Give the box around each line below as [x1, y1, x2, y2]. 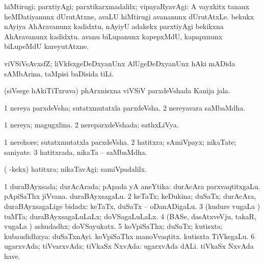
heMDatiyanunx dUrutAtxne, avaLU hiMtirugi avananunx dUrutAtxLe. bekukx [4, 11, 254, 21]
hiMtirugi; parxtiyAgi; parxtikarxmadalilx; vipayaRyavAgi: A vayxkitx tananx [4, 1, 250, 11]
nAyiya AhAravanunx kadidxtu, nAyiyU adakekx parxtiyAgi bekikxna [4, 21, 224, 32]
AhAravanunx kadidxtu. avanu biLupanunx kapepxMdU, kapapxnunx [4, 31, 223, 41]
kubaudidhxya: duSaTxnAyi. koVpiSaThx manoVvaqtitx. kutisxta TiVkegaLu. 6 [4, 230, 255, 241]
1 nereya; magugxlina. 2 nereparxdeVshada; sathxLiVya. [4, 119, 179, 130]
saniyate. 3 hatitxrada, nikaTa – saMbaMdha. [4, 146, 147, 157]
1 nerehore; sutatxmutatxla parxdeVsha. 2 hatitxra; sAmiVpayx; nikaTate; [4, 136, 236, 147]
